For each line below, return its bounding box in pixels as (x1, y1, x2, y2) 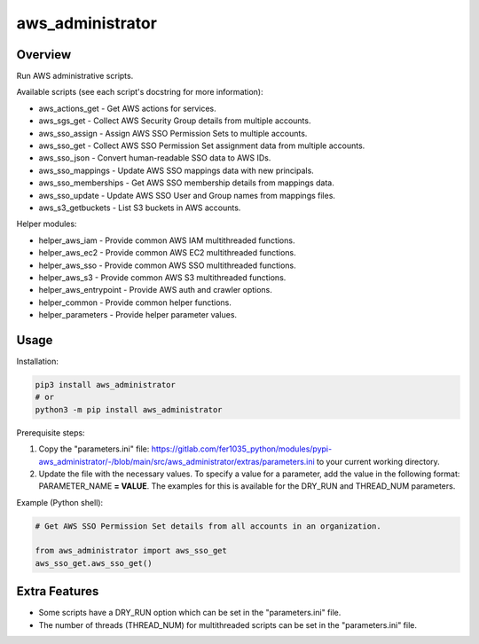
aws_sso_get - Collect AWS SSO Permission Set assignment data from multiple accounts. (38, 140, 365, 151)
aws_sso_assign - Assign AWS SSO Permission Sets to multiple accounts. (38, 128, 308, 138)
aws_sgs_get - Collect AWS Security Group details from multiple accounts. (38, 115, 311, 126)
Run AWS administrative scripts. (16, 71, 134, 82)
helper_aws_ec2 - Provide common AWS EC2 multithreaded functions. (38, 247, 296, 258)
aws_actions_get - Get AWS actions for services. (38, 103, 216, 114)
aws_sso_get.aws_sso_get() (35, 558, 153, 568)
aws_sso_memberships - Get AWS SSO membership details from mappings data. (38, 177, 334, 188)
